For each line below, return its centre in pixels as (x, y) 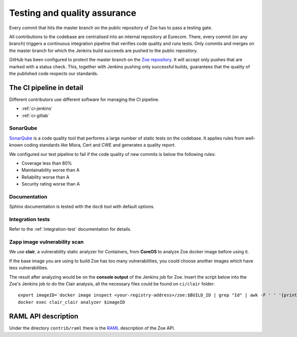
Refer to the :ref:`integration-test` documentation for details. (70, 229)
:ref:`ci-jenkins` (37, 108)
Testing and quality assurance (73, 13)
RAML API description (44, 316)
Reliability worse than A (45, 177)
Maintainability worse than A (50, 170)
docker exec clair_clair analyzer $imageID (72, 302)
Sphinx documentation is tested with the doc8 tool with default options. (82, 207)
